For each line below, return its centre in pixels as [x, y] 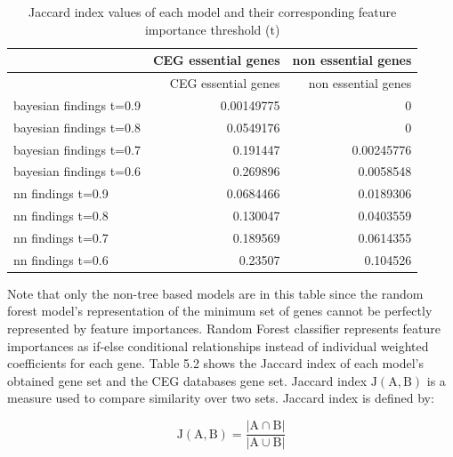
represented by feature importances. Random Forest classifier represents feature [224, 329]
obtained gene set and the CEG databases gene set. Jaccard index [187, 380]
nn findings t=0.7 [61, 237]
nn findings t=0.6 [61, 259]
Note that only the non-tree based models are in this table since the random [215, 293]
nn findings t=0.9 [61, 193]
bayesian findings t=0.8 [77, 127]
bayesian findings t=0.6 [77, 171]
